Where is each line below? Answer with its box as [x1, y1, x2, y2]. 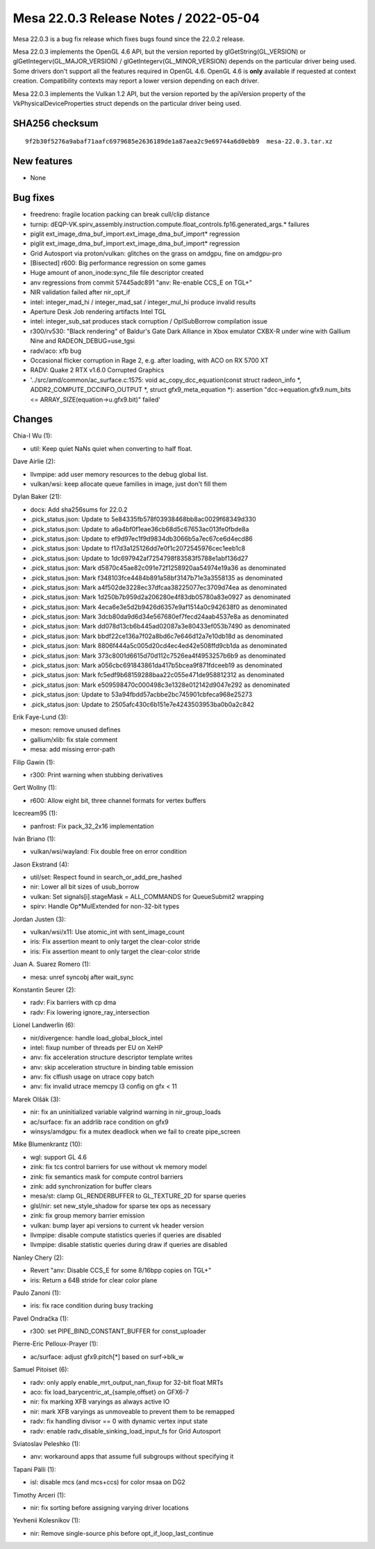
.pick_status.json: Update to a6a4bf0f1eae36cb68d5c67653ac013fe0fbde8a [30, 525, 249, 533]
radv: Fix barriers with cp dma [30, 999, 117, 1007]
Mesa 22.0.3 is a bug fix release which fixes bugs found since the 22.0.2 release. [12, 35, 245, 43]
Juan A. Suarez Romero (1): [12, 960, 91, 969]
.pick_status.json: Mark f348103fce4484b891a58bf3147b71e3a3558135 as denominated [30, 573, 283, 582]
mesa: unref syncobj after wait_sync [30, 973, 134, 981]
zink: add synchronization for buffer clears [30, 1182, 152, 1190]
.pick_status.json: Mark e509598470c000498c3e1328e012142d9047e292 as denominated [30, 681, 290, 689]
